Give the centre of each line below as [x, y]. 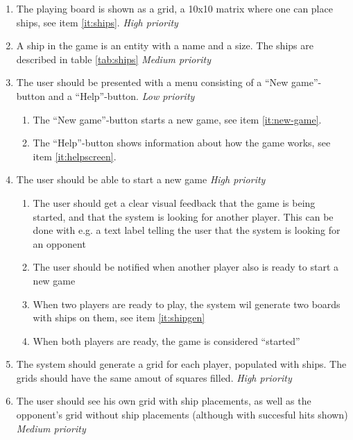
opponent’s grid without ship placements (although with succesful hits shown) [182, 415]
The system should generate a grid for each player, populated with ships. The [181, 364]
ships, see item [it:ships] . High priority [97, 22]
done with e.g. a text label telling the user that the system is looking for [187, 230]
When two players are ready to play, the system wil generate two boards [187, 304]
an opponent [59, 243]
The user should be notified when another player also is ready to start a [186, 267]
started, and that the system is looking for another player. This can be [183, 216]
